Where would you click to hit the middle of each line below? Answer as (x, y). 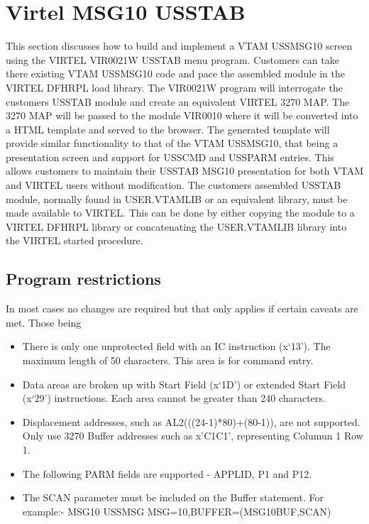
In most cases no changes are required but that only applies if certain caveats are (182, 309)
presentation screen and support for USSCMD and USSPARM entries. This (170, 157)
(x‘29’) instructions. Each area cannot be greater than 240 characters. (174, 398)
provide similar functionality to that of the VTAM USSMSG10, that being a (172, 143)
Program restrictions (83, 279)
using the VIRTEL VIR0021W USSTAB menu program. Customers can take (172, 59)
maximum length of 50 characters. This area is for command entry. (168, 360)
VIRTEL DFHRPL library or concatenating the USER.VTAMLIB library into (176, 226)
